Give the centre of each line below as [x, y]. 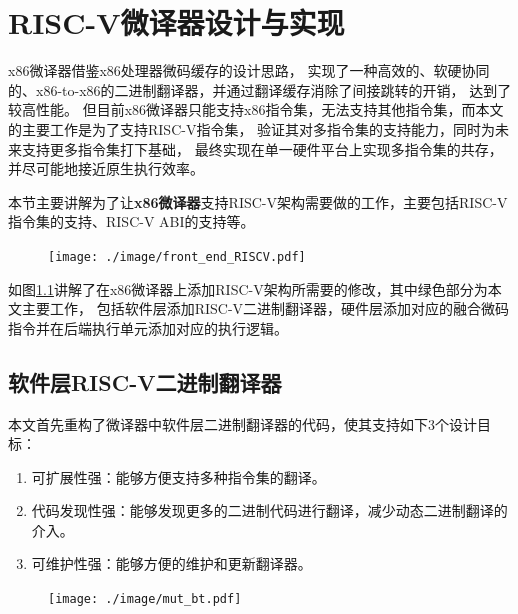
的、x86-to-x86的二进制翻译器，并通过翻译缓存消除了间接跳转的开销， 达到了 [260, 89]
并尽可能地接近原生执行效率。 [106, 168]
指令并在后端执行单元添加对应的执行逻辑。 [148, 327]
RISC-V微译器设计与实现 [176, 22]
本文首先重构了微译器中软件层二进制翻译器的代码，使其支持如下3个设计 [242, 423]
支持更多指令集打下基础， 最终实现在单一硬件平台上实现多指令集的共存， [262, 148]
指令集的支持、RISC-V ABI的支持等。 [131, 221]
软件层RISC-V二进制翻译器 [145, 381]
